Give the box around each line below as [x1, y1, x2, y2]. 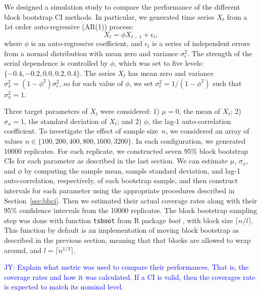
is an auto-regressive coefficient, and [31, 38, 142, 49]
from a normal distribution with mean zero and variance [4, 48, 178, 58]
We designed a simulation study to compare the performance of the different [4, 2, 240, 12]
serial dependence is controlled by [4, 58, 108, 68]
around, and [4, 244, 41, 255]
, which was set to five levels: [114, 58, 204, 68]
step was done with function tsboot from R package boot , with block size [4, 215, 233, 225]
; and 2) [117, 115, 142, 126]
